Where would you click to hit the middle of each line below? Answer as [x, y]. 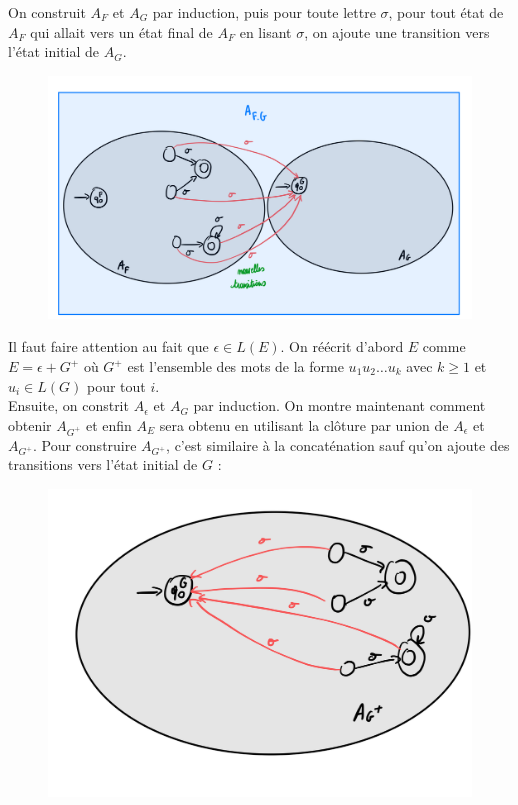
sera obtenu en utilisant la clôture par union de [304, 424]
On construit [47, 12]
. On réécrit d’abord [342, 346]
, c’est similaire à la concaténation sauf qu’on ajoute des [338, 444]
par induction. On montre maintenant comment [339, 405]
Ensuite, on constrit [68, 405]
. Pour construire [84, 444]
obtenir [30, 424]
